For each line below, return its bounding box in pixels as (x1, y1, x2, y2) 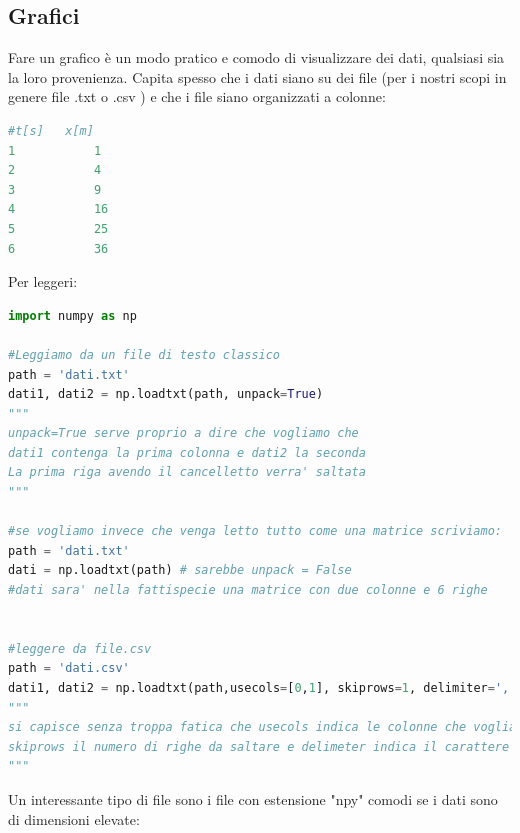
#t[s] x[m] (8, 123, 94, 138)
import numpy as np (8, 308, 137, 323)
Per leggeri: (8, 271, 78, 292)
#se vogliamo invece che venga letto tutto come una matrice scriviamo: (8, 524, 502, 539)
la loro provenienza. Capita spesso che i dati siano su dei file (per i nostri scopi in (8, 66, 507, 87)
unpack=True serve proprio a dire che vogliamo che (8, 426, 359, 441)
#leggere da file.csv (8, 641, 152, 656)
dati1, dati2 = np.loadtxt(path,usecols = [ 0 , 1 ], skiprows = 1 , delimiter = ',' (8, 681, 517, 696)
